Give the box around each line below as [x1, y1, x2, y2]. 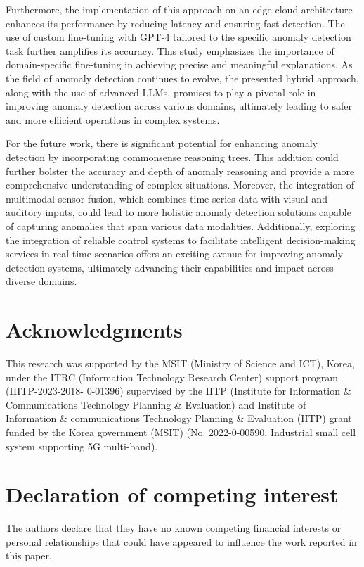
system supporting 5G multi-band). [6, 438, 158, 453]
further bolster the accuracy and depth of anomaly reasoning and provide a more [6, 163, 355, 178]
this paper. [6, 548, 52, 563]
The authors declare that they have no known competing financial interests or [6, 521, 342, 535]
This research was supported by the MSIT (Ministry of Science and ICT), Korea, [6, 356, 355, 370]
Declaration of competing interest [6, 480, 339, 509]
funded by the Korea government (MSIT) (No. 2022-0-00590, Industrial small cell [6, 424, 356, 439]
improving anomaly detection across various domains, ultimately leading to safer [6, 98, 352, 113]
